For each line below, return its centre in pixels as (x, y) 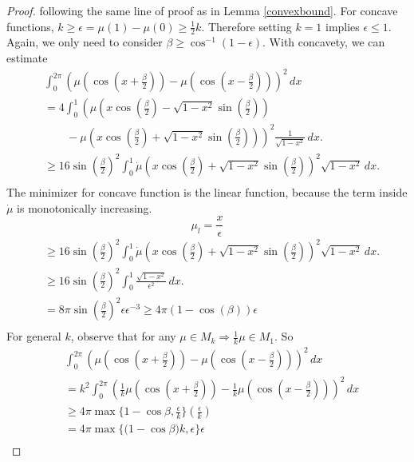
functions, (30, 26)
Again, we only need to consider (85, 42)
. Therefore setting (246, 26)
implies (342, 26)
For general (34, 336)
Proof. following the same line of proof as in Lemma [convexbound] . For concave (202, 10)
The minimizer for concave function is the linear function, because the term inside (207, 192)
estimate (27, 58)
